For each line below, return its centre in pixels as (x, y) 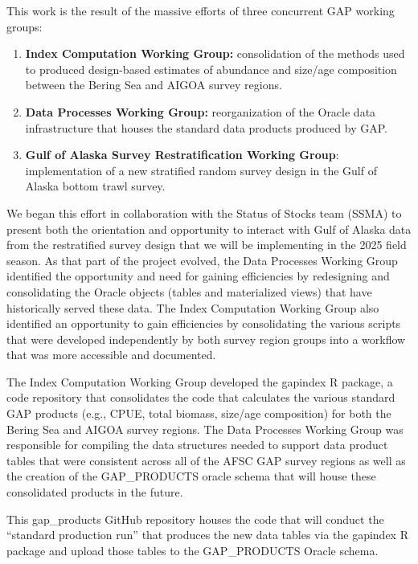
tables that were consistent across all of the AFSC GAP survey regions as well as (206, 460)
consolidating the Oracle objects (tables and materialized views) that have (189, 291)
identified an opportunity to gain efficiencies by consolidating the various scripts (204, 323)
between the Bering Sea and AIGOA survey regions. (154, 85)
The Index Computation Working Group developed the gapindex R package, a (200, 381)
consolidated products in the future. (95, 492)
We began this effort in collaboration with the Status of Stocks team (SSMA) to (204, 213)
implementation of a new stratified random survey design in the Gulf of (201, 170)
